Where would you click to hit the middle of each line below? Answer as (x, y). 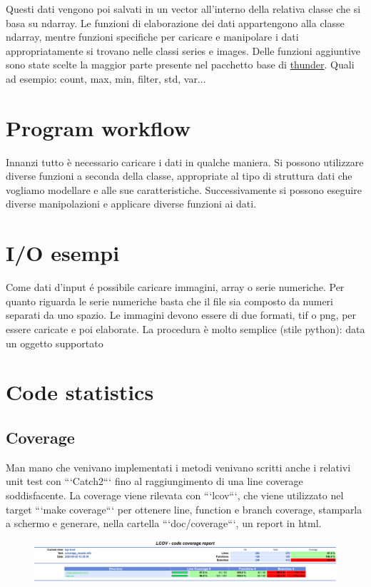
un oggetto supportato (55, 343)
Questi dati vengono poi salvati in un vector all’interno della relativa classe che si (183, 9)
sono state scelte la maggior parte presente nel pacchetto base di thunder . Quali (180, 65)
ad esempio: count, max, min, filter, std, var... (106, 78)
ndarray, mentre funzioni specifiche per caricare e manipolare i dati (152, 37)
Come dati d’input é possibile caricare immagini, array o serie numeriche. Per (175, 287)
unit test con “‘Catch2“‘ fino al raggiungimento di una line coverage (154, 481)
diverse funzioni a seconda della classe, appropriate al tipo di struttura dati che (179, 176)
